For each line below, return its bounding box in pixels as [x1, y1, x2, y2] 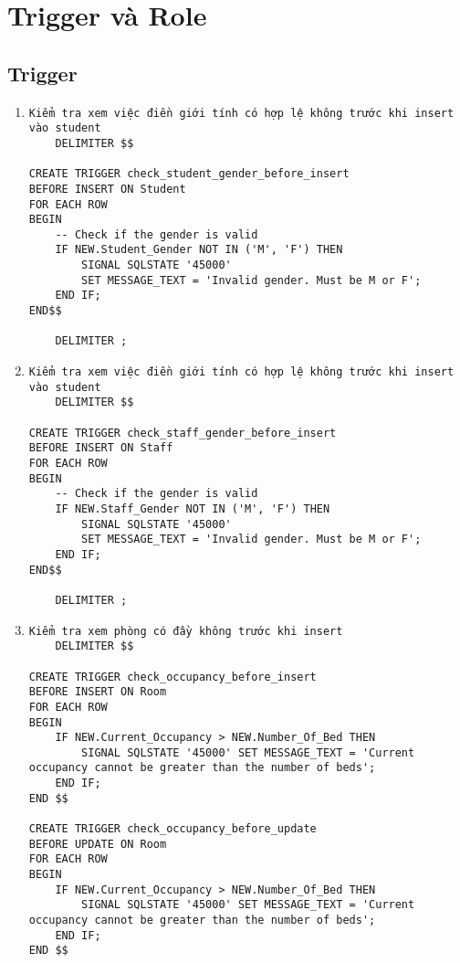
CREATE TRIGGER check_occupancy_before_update [28, 822, 317, 836]
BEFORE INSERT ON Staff [28, 441, 173, 455]
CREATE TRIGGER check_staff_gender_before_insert [28, 426, 337, 439]
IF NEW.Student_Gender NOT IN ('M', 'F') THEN [55, 243, 343, 257]
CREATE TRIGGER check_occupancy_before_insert [28, 670, 317, 683]
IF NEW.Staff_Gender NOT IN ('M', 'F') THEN [55, 502, 330, 515]
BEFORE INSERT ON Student [28, 182, 186, 196]
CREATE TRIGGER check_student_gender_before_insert [28, 167, 350, 181]
